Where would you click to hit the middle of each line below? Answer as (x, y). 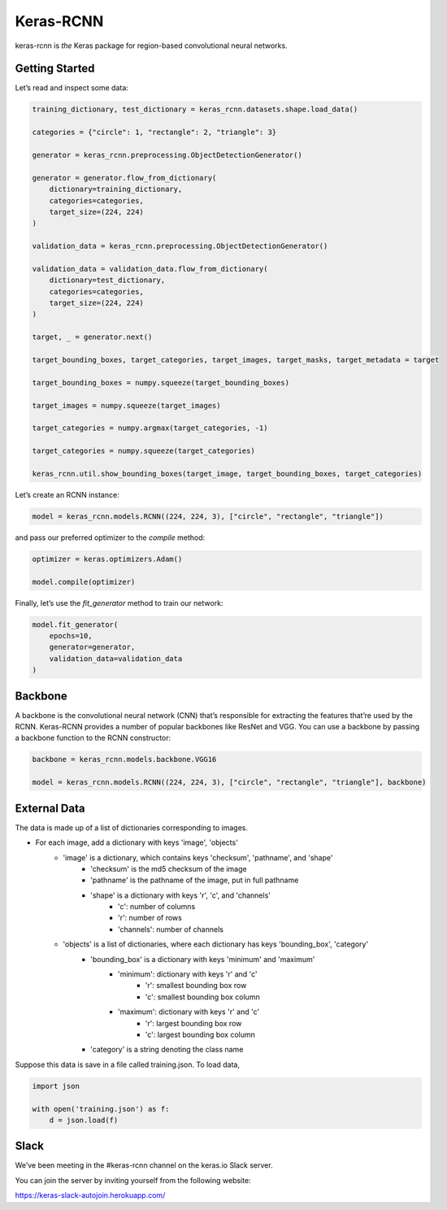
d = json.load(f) (84, 1120)
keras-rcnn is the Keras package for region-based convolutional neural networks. (151, 46)
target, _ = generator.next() (92, 337)
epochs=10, (71, 636)
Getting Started (55, 69)
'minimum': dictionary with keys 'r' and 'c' (188, 974)
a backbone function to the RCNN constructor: (93, 738)
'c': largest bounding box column (200, 1034)
